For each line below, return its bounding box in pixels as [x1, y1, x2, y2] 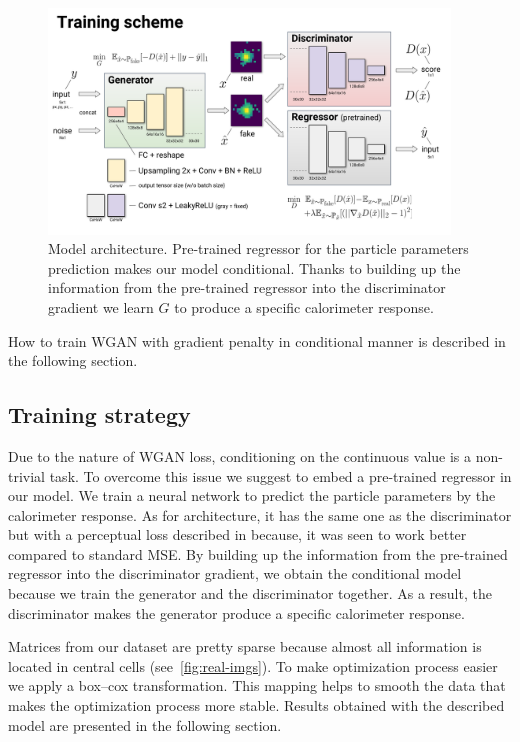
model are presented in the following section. [8, 714, 282, 735]
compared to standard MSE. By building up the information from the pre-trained [8, 543, 508, 564]
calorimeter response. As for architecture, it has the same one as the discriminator [8, 504, 512, 525]
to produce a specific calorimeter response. [174, 296, 434, 317]
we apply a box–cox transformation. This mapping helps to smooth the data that [8, 675, 506, 696]
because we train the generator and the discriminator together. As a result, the [8, 583, 492, 604]
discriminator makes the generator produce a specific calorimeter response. [8, 602, 465, 623]
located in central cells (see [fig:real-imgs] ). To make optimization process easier [8, 655, 498, 676]
